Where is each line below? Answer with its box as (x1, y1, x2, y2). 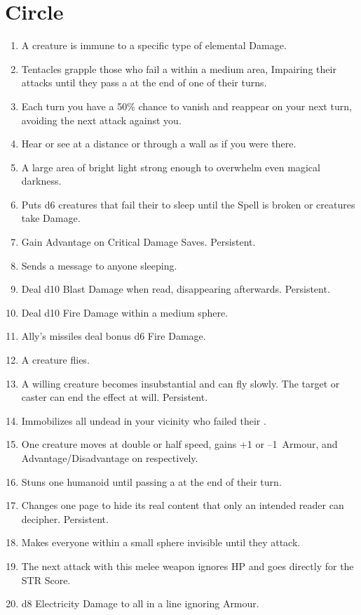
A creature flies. (21, 352, 90, 367)
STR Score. (21, 572, 71, 587)
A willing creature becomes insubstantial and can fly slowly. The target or (21, 376, 340, 390)
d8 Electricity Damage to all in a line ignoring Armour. (21, 596, 259, 611)
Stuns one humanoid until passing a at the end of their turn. (21, 474, 282, 489)
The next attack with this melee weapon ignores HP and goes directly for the (21, 558, 354, 573)
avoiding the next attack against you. (21, 112, 182, 127)
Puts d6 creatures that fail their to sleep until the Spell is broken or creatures (21, 197, 355, 211)
